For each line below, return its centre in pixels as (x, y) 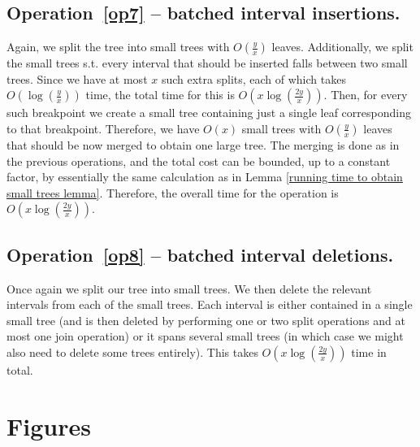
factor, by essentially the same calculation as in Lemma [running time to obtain (205, 177)
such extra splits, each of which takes (253, 78)
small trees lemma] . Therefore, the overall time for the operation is (173, 192)
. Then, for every (366, 95)
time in (369, 352)
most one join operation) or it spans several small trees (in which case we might (205, 336)
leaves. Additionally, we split (342, 47)
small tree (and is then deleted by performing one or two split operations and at (206, 320)
